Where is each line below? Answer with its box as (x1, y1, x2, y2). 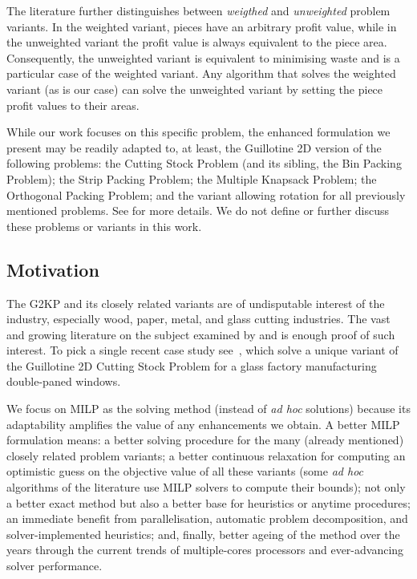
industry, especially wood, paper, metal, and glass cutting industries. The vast (6, 310, 391, 327)
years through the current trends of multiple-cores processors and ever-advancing (6, 541, 404, 558)
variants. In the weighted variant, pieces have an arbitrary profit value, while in (6, 18, 397, 34)
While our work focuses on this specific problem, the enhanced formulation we (6, 123, 391, 140)
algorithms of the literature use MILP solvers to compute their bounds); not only (6, 479, 406, 496)
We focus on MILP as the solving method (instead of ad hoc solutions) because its (6, 400, 411, 417)
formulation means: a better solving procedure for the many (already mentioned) (6, 431, 404, 448)
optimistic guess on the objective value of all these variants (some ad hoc (6, 463, 364, 480)
